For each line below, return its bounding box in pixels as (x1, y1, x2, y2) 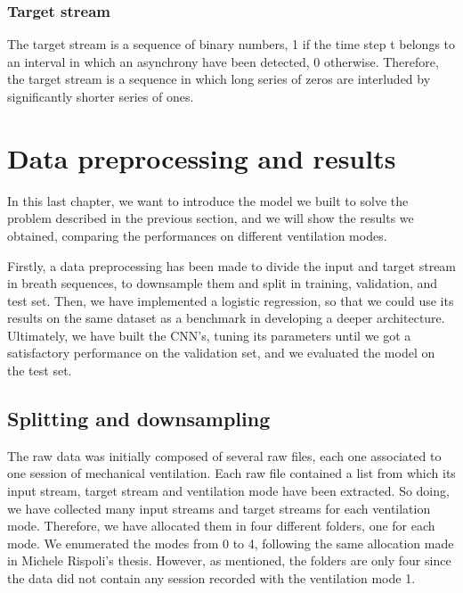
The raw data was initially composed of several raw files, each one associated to (7, 446, 442, 465)
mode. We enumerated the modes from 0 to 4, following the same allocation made (7, 533, 454, 552)
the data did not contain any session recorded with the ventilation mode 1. (7, 569, 416, 588)
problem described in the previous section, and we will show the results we (7, 209, 414, 227)
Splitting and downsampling (7, 405, 271, 432)
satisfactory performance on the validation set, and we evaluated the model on (7, 343, 435, 362)
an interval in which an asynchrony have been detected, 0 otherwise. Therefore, (7, 52, 439, 70)
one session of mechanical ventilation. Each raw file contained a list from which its (7, 464, 456, 482)
